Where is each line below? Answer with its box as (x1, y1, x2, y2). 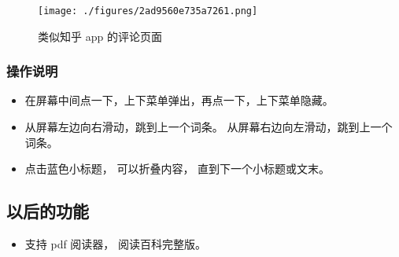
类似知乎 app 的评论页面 (38, 28, 162, 44)
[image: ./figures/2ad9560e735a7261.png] (38, 6, 258, 17)
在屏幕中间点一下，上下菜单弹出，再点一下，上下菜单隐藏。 (24, 92, 334, 108)
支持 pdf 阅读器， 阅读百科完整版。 (24, 236, 207, 252)
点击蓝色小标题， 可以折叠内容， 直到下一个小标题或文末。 (24, 160, 331, 177)
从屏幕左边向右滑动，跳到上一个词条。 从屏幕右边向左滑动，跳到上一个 (24, 119, 393, 135)
